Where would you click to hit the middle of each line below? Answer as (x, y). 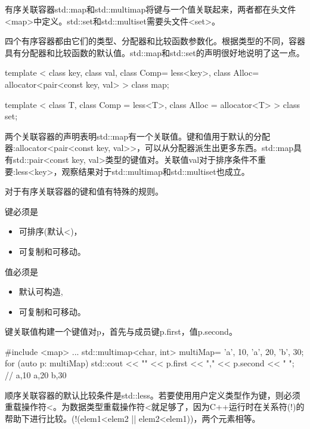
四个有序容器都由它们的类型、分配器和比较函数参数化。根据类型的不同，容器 (155, 41)
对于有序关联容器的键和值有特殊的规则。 (84, 191)
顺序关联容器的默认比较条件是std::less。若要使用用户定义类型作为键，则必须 (153, 395)
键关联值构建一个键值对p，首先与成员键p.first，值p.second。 (121, 331)
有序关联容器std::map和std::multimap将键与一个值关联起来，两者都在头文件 (151, 9)
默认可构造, (41, 291)
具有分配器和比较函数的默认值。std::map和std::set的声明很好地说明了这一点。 (155, 52)
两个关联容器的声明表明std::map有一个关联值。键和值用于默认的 (129, 136)
